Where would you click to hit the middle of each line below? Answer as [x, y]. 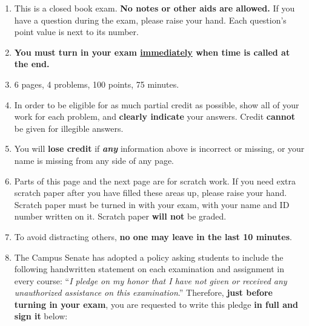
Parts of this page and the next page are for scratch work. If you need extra [155, 181]
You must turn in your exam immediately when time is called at [152, 52]
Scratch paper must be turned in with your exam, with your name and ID [152, 204]
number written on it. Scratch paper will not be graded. [120, 216]
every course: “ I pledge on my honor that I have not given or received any [151, 280]
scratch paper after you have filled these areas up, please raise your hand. [151, 193]
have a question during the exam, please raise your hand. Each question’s [150, 20]
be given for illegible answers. [69, 128]
